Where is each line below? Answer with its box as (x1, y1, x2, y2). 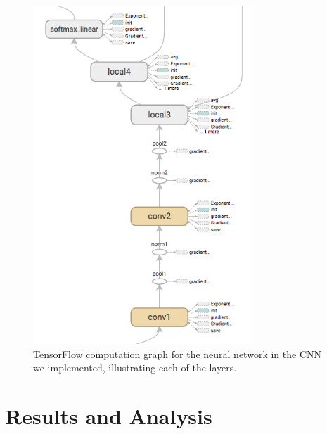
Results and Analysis (5, 402, 212, 430)
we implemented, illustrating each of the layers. (33, 360, 237, 375)
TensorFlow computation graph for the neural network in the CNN (33, 346, 321, 361)
